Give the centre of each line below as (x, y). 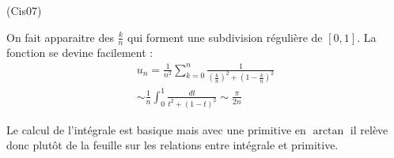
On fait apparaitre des (60, 37)
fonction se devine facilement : (80, 53)
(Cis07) (24, 10)
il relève (369, 129)
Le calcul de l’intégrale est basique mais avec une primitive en (156, 129)
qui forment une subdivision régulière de (225, 37)
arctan (328, 131)
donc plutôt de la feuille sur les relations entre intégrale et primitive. (172, 145)
